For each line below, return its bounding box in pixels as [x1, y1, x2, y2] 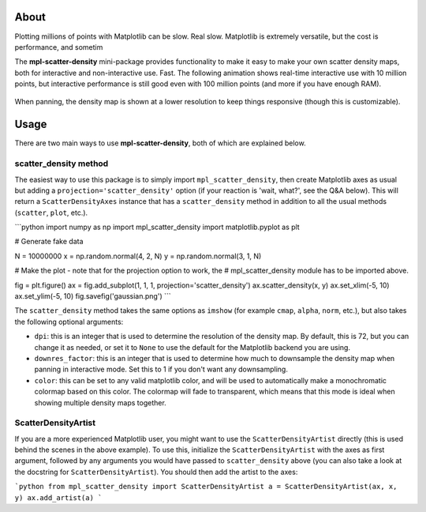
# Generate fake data [14, 237, 84, 247]
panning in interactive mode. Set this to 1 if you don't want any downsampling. [34, 364, 288, 375]
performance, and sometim [14, 42, 103, 51]
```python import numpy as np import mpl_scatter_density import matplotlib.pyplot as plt [14, 222, 300, 232]
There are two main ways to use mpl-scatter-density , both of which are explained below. [14, 138, 307, 148]
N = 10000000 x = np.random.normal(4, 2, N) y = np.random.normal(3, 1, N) [14, 251, 262, 261]
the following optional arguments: [14, 317, 124, 326]
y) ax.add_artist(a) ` [14, 493, 103, 502]
